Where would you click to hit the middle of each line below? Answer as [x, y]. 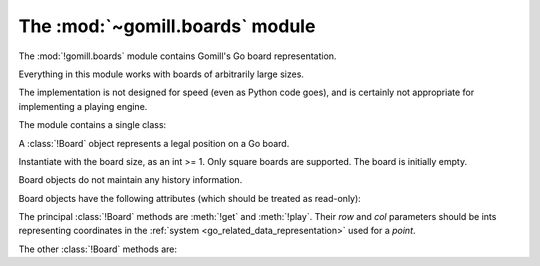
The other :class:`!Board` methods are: [97, 249]
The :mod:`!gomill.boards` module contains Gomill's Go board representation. [177, 56]
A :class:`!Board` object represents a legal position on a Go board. [154, 143]
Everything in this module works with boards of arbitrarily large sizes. [161, 74]
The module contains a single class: [92, 125]
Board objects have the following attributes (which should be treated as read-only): [190, 198]
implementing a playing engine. [83, 106]
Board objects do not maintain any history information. [130, 180]
